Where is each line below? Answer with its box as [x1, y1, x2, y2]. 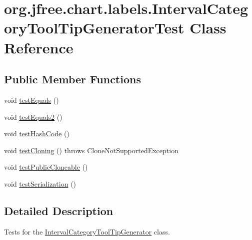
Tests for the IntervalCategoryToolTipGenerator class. [4, 226, 170, 237]
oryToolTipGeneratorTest [4, 17, 184, 38]
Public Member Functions [4, 71, 141, 87]
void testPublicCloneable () [4, 162, 88, 172]
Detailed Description [4, 203, 113, 218]
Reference [4, 37, 73, 57]
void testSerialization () [4, 178, 76, 189]
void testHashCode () [4, 128, 69, 139]
